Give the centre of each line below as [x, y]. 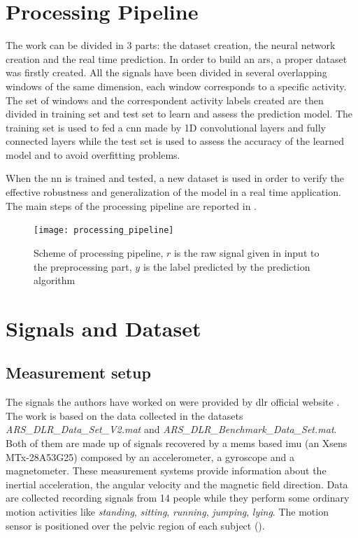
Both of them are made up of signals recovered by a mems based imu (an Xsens [177, 443]
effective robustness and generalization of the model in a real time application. [173, 192]
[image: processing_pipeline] [104, 231]
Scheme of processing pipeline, [99, 252]
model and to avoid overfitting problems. [93, 154]
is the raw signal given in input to [246, 252]
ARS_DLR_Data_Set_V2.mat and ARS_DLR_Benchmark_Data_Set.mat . [171, 429]
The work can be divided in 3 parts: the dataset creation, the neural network [171, 45]
